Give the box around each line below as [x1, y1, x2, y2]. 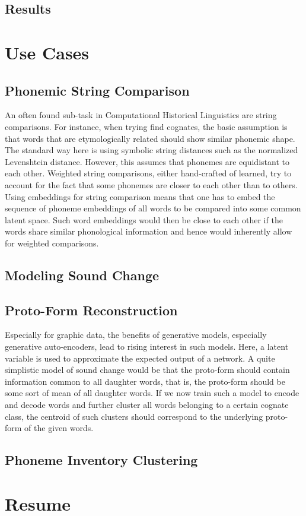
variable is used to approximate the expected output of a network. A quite [5, 352, 275, 364]
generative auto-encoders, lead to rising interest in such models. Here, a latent [5, 340, 289, 353]
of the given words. [24, 422, 94, 434]
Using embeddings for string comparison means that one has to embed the [5, 190, 275, 202]
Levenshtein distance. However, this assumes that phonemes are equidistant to [5, 155, 289, 167]
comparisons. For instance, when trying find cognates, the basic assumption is [5, 120, 288, 132]
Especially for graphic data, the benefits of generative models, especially [5, 328, 267, 341]
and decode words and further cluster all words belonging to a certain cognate [5, 398, 289, 411]
